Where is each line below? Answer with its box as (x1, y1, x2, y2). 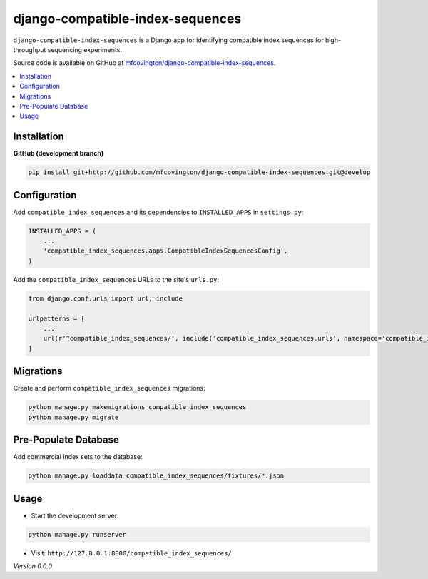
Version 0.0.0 (13, 561, 53, 570)
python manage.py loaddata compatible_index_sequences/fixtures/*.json (28, 472, 285, 480)
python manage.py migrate (28, 413, 119, 421)
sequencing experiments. (47, 45, 123, 54)
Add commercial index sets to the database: (13, 453, 143, 461)
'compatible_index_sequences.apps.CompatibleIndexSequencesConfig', (43, 247, 288, 255)
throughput (13, 45, 46, 54)
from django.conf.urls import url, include (28, 294, 183, 303)
